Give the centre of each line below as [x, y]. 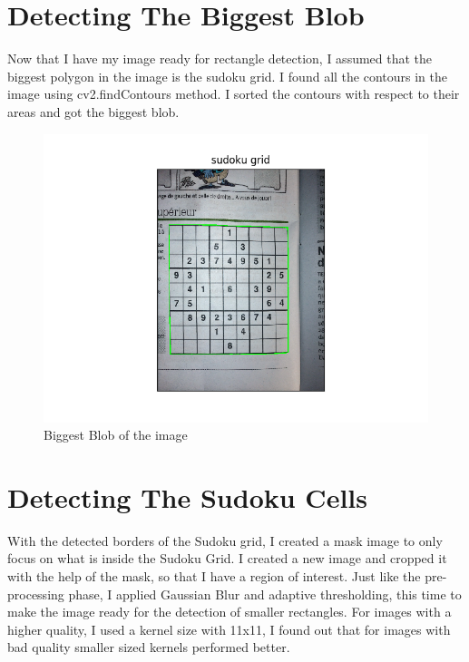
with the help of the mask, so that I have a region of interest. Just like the [214, 576]
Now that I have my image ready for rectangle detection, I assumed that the [220, 58]
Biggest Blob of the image [116, 435]
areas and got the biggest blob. [93, 111]
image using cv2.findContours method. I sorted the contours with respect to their [234, 94]
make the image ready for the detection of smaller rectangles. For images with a [230, 612]
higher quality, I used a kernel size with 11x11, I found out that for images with [229, 629]
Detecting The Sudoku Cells [187, 496]
